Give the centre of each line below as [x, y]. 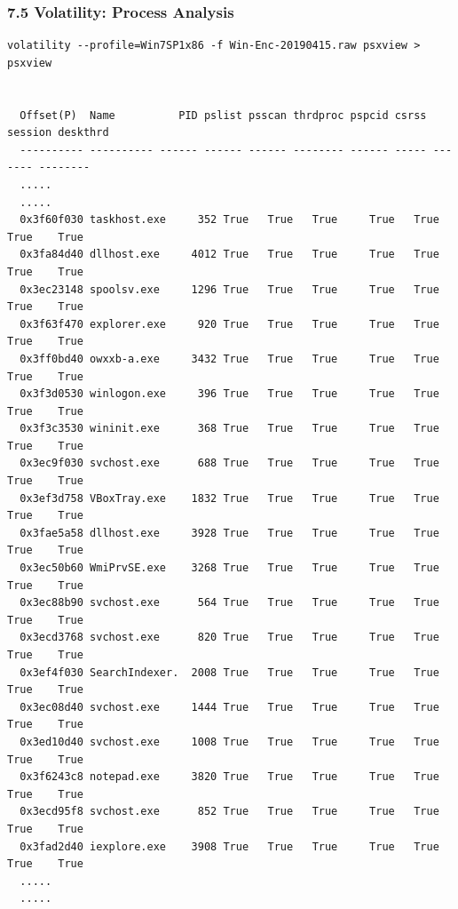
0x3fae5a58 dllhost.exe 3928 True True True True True [229, 533]
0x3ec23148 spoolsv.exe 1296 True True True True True [229, 289]
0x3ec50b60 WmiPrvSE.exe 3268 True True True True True [229, 568]
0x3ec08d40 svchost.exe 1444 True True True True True [229, 707]
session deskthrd [58, 133]
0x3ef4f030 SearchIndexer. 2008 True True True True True [229, 672]
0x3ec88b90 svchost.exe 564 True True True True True [229, 603]
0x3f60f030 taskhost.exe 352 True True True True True [229, 220]
